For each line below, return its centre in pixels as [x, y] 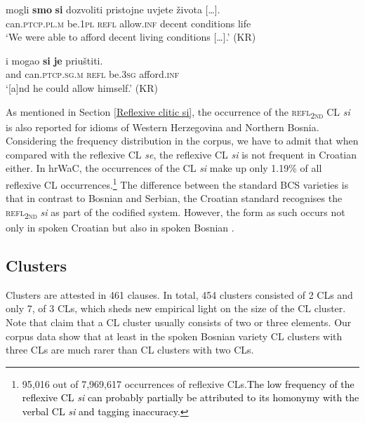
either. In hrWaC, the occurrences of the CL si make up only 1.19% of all [164, 168]
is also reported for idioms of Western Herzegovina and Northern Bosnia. [162, 127]
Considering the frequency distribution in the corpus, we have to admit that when [182, 141]
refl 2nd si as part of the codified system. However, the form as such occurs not [175, 213]
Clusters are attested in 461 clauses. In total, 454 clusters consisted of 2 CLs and [179, 294]
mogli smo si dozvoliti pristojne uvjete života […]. [113, 9]
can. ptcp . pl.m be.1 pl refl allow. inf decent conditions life [128, 23]
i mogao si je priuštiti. [54, 60]
